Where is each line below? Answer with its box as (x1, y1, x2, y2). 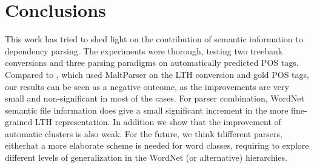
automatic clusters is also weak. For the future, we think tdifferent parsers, (5, 127, 282, 140)
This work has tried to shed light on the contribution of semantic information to (5, 33, 303, 45)
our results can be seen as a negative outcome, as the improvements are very (5, 80, 289, 92)
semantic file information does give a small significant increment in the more (5, 103, 289, 116)
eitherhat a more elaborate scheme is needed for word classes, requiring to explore (5, 139, 309, 152)
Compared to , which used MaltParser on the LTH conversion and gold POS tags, (5, 68, 309, 80)
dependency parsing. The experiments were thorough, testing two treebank (5, 44, 283, 57)
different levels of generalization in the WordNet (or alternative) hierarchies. (5, 151, 287, 164)
